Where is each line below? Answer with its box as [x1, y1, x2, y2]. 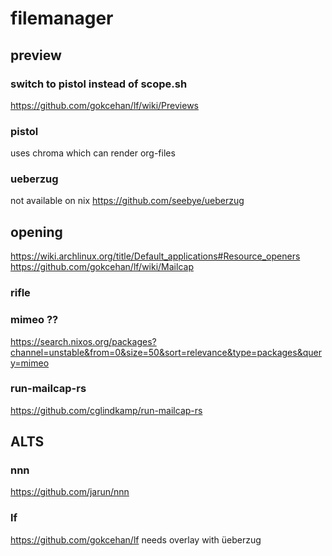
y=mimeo [10, 357, 50, 369]
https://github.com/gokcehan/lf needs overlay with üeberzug [10, 533, 262, 546]
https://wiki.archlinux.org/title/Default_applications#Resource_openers [10, 250, 301, 262]
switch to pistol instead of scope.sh [10, 77, 188, 91]
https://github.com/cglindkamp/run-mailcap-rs [10, 404, 203, 416]
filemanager [10, 7, 114, 30]
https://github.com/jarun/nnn [10, 486, 130, 498]
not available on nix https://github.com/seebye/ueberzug [10, 195, 245, 207]
